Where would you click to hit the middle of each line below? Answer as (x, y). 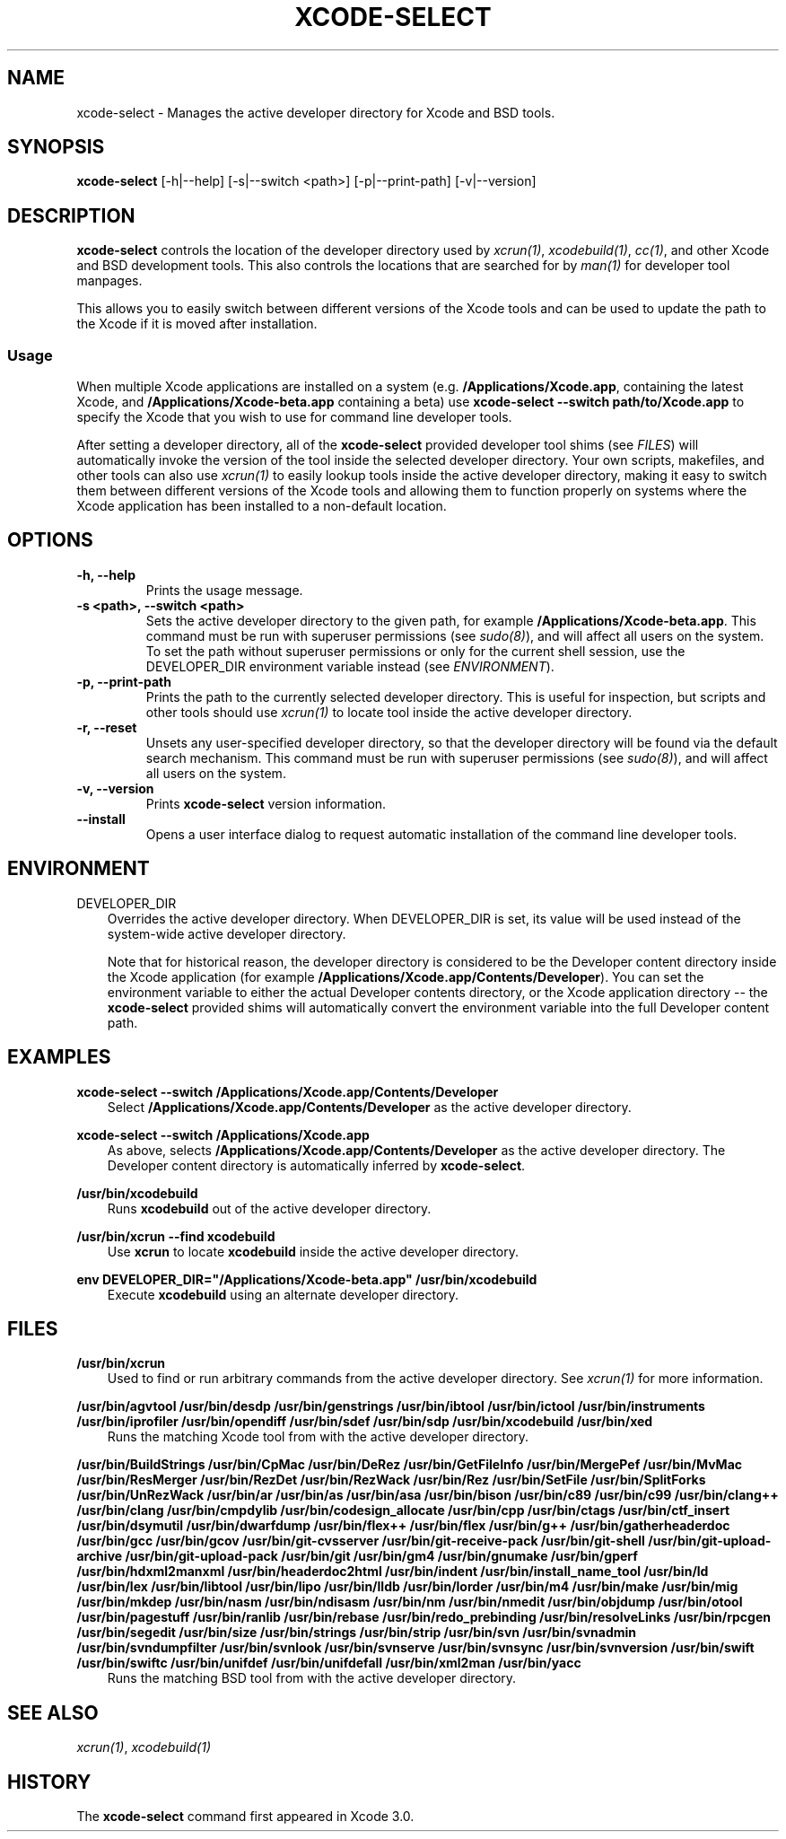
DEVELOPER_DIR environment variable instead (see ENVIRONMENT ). (350, 666)
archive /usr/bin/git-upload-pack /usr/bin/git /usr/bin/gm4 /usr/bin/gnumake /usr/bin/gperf (357, 1556)
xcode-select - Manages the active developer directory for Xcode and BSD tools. (316, 112)
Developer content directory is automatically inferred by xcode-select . (316, 1165)
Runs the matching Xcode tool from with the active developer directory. (318, 1437)
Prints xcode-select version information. (266, 803)
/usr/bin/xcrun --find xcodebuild (176, 1236)
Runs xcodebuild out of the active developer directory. (269, 1208)
